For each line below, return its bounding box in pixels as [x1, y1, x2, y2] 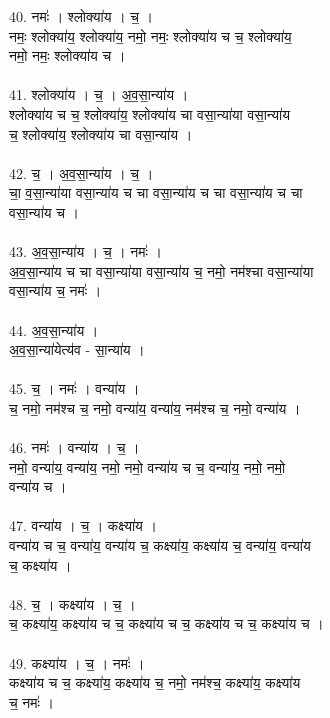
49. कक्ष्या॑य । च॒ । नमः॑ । [9, 652, 145, 673]
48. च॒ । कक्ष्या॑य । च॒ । [9, 593, 136, 614]
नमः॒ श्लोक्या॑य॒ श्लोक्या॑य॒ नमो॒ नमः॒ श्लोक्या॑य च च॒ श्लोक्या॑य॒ [9, 25, 292, 46]
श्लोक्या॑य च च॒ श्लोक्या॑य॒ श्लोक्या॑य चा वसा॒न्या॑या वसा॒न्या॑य [9, 103, 291, 124]
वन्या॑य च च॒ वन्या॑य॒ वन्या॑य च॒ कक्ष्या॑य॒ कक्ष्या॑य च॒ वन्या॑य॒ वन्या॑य [9, 535, 311, 556]
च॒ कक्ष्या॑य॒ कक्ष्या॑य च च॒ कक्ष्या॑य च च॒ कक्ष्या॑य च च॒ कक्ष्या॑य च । [9, 613, 324, 634]
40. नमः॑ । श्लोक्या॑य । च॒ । [9, 6, 154, 26]
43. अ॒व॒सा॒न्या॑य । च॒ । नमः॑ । [9, 241, 163, 262]
